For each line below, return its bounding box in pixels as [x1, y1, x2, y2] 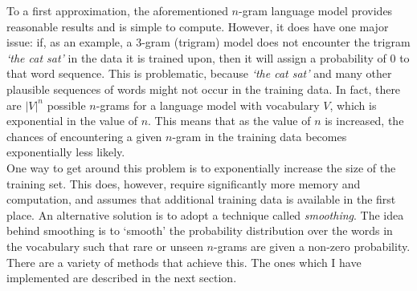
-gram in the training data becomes [172, 127, 347, 144]
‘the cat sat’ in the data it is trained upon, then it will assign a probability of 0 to [6, 49, 410, 66]
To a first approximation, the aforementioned [6, 2, 228, 18]
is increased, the [325, 112, 404, 129]
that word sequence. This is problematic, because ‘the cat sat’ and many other [6, 65, 392, 82]
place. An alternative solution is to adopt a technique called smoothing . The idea [6, 206, 404, 223]
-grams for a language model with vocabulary [96, 96, 320, 113]
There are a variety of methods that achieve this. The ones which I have [6, 253, 362, 270]
